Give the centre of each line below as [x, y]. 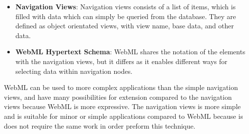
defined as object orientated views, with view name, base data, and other [124, 26]
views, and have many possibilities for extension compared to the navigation [118, 97]
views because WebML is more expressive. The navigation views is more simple [123, 106]
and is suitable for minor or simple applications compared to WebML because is [124, 116]
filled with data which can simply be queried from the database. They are [126, 16]
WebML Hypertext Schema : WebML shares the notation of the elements [130, 52]
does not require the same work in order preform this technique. [100, 125]
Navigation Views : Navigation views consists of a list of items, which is [125, 6]
